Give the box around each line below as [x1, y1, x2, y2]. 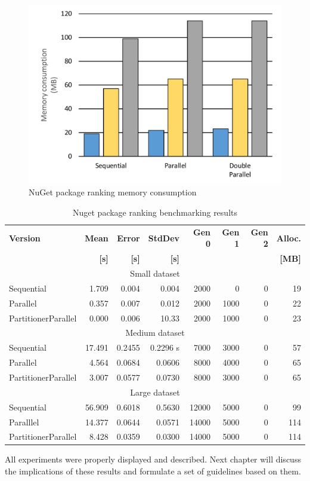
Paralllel [9, 415, 39, 428]
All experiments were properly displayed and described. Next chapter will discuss [5, 453, 301, 465]
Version [9, 231, 41, 244]
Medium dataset [125, 326, 185, 339]
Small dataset [130, 267, 180, 280]
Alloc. [276, 231, 301, 244]
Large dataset [130, 385, 180, 398]
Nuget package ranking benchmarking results [72, 206, 237, 218]
